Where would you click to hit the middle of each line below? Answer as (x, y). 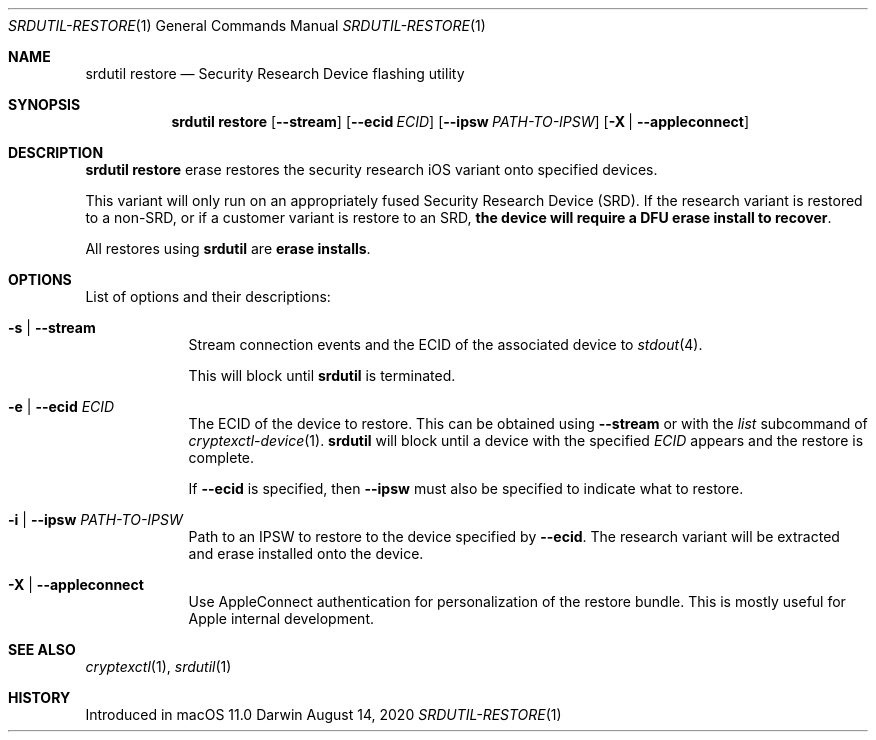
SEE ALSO (42, 649)
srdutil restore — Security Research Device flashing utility (275, 73)
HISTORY (39, 697)
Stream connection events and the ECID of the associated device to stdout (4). (445, 344)
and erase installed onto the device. (306, 553)
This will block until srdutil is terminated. (322, 375)
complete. (221, 457)
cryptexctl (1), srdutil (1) (158, 666)
